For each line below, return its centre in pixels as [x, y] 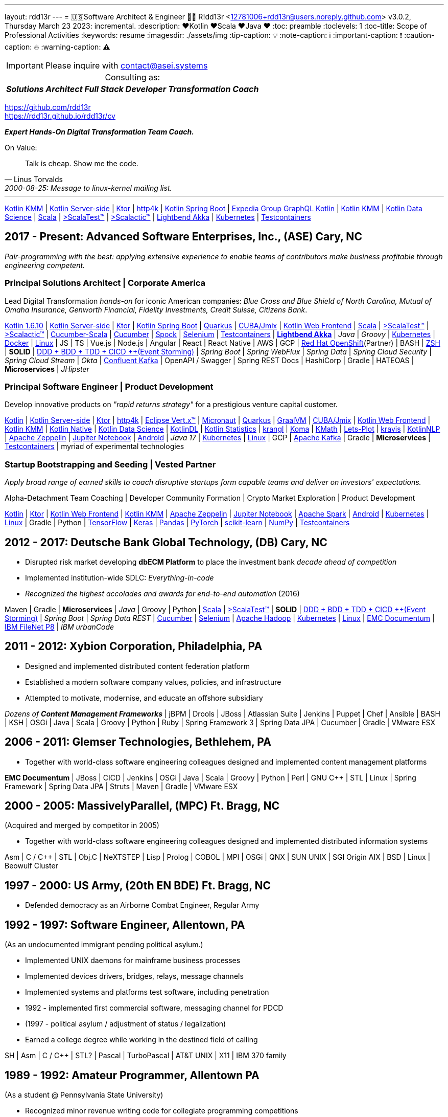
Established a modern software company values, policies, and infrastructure [153, 682]
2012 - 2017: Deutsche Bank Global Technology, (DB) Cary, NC [166, 542]
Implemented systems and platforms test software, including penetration [147, 992]
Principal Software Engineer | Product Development [109, 386]
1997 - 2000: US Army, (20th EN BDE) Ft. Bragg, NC [138, 885]
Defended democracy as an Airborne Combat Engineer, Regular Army [142, 905]
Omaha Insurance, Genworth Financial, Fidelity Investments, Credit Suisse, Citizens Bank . [156, 309]
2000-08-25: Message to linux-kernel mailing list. [88, 188]
